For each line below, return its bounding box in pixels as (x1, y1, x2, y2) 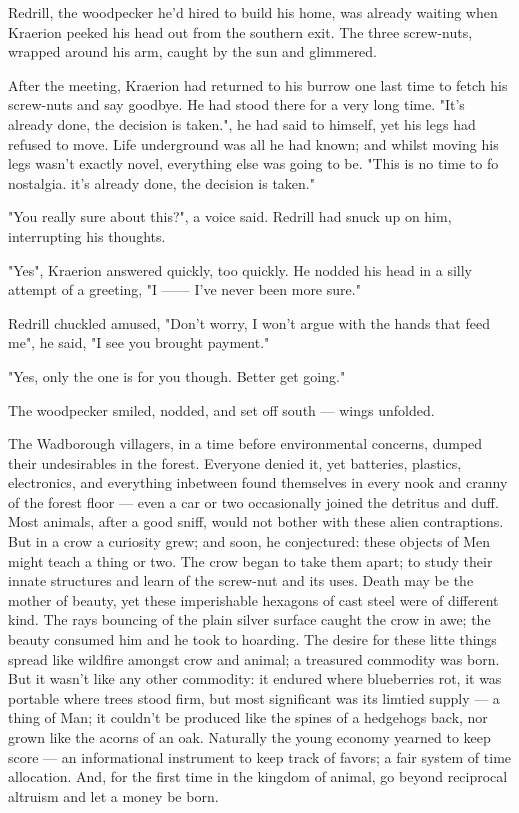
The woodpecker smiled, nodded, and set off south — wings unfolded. (8, 399, 435, 420)
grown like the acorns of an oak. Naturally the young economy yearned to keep (8, 727, 491, 747)
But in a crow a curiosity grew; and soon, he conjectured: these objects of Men (8, 531, 491, 552)
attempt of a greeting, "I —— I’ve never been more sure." (8, 279, 361, 300)
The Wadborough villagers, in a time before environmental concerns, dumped (8, 433, 483, 454)
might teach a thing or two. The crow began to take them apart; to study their (8, 550, 493, 571)
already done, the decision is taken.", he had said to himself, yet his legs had (8, 113, 476, 134)
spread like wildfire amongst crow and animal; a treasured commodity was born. (8, 648, 500, 669)
